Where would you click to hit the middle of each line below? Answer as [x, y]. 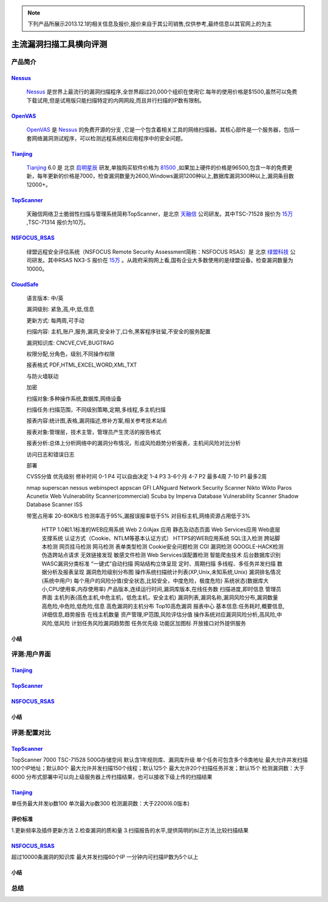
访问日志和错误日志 [50, 454]
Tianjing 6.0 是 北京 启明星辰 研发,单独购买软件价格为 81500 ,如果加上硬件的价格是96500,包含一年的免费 [157, 168]
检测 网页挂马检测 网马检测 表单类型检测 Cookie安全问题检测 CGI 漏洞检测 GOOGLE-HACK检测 [165, 547]
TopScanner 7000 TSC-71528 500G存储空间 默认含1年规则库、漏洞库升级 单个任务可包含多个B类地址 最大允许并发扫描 [159, 760]
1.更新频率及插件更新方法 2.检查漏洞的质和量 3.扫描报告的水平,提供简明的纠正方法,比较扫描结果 [130, 830]
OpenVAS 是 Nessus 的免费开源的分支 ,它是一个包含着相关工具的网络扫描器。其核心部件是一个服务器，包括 [160, 130]
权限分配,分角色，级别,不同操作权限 [71, 354]
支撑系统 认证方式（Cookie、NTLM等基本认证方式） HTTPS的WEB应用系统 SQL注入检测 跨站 [158, 538]
